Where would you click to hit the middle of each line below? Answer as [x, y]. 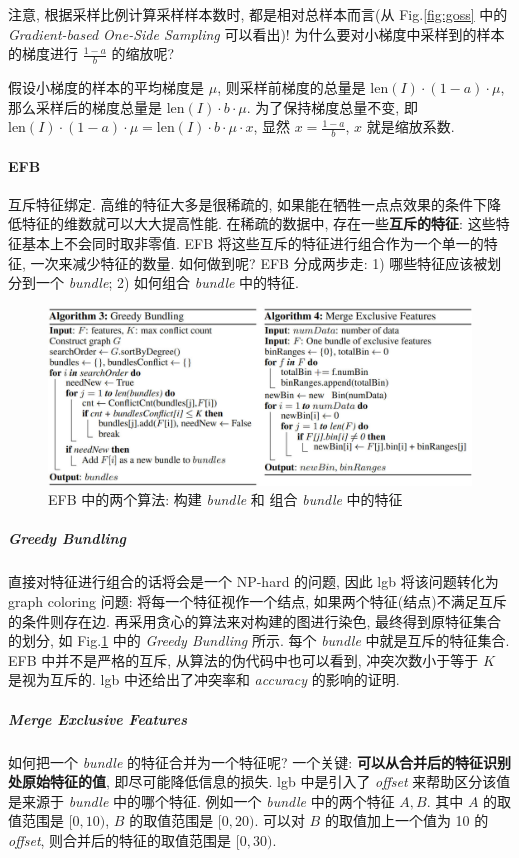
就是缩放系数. [410, 126]
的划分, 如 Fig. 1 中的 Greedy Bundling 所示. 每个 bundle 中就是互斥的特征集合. [259, 640]
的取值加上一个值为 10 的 [406, 820]
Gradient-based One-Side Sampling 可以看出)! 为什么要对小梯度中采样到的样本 [256, 33]
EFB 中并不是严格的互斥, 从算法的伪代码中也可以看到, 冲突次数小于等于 [243, 659]
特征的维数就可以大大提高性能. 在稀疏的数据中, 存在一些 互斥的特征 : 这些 [258, 223]
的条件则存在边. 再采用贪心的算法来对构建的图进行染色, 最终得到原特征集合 [255, 620]
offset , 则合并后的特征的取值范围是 [120, 839]
